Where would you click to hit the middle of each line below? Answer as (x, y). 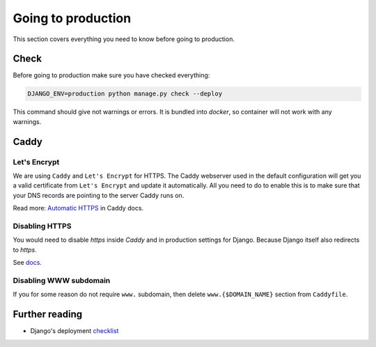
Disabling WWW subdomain (62, 280)
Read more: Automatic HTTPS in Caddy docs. (78, 208)
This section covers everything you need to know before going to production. (124, 39)
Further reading (48, 315)
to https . (25, 249)
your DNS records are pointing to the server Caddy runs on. (99, 195)
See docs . (27, 263)
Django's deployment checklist (75, 331)
